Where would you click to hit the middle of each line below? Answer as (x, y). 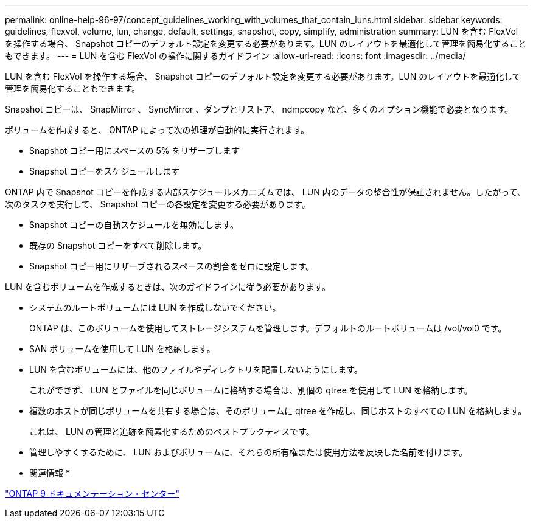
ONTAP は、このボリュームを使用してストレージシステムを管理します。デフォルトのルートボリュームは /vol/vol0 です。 (268, 328)
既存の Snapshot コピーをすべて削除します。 (118, 245)
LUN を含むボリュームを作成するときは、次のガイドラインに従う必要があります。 (168, 287)
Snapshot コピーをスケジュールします (105, 171)
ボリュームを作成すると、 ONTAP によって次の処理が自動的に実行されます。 (157, 130)
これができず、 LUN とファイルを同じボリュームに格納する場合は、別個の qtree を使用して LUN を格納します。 (251, 390)
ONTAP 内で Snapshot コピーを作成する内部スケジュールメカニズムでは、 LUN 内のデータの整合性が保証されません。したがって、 (265, 192)
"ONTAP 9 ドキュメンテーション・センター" (92, 494)
